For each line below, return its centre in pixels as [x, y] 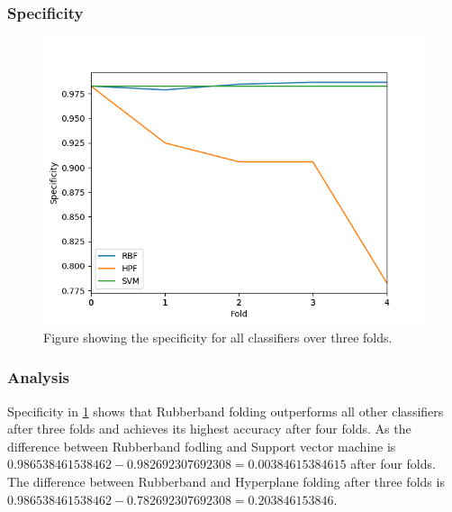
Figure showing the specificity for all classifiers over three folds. [218, 337]
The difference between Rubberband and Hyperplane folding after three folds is [226, 481]
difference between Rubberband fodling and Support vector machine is [202, 446]
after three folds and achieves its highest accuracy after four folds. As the [209, 429]
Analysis [39, 377]
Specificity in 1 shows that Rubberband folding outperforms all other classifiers [226, 411]
